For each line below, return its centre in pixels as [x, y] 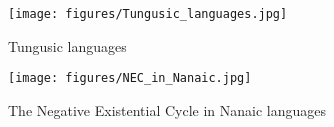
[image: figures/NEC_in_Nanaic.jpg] [130, 78]
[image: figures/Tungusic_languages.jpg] [148, 14]
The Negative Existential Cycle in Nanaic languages [167, 109]
